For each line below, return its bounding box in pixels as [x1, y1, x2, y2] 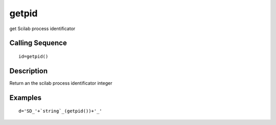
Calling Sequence [9, 39, 67, 47]
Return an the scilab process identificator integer [9, 80, 112, 86]
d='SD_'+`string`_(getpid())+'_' [18, 108, 102, 114]
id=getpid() [18, 54, 49, 59]
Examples [9, 93, 42, 102]
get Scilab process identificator [9, 26, 76, 32]
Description [9, 66, 48, 75]
